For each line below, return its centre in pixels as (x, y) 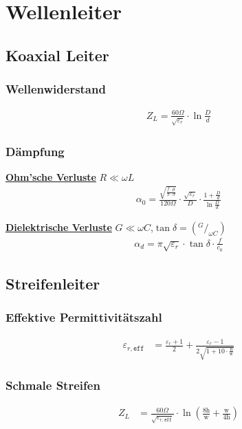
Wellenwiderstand (56, 89)
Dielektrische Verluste (59, 227)
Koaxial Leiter (57, 55)
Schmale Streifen (53, 385)
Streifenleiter (53, 284)
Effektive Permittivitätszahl (84, 317)
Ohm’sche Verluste (51, 177)
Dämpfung (35, 151)
